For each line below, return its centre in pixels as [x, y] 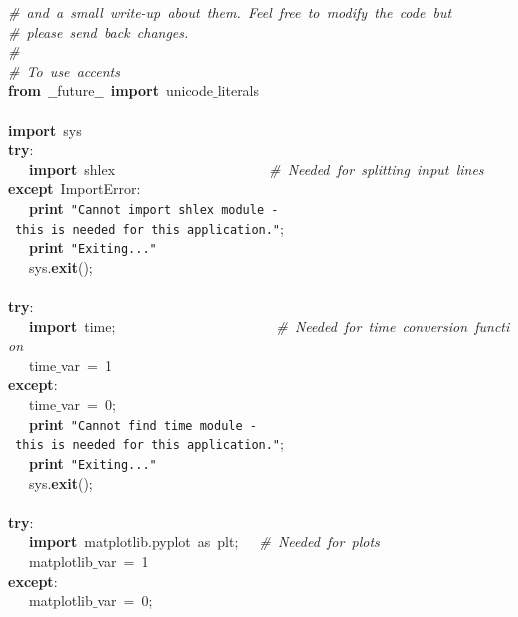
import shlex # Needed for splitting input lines [256, 168]
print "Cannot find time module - [143, 423]
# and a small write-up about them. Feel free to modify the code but [230, 12]
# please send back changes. [98, 31]
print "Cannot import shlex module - [154, 207]
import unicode [162, 90]
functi [492, 325]
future [76, 90]
